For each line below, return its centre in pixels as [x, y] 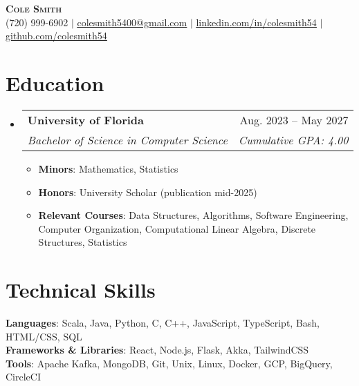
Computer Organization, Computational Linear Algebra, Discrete [177, 228]
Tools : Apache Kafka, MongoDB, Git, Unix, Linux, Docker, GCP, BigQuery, [169, 363]
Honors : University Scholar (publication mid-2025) [148, 192]
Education [55, 83]
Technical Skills [81, 290]
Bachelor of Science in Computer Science [127, 139]
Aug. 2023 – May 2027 [294, 119]
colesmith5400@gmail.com [132, 22]
